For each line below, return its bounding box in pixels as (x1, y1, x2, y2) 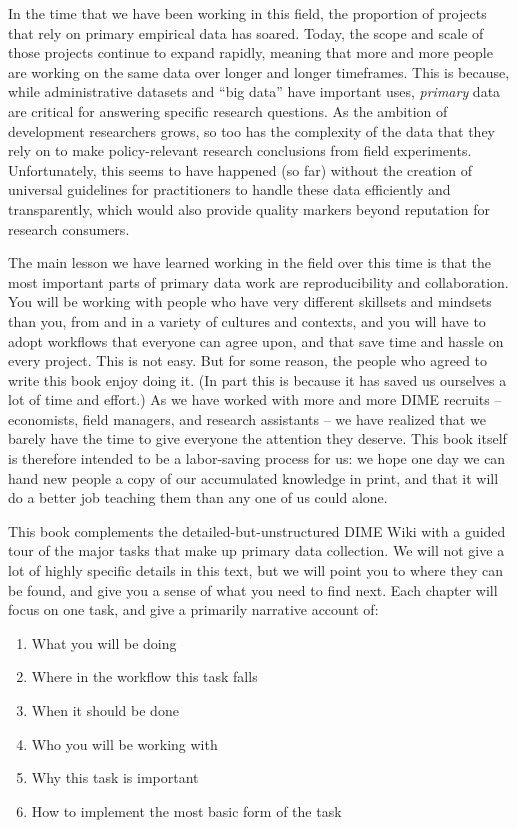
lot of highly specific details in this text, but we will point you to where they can (8, 560, 503, 581)
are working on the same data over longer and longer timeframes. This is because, (8, 61, 510, 82)
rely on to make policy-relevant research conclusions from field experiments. (8, 140, 472, 161)
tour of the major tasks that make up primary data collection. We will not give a (8, 540, 505, 561)
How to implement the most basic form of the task (31, 800, 342, 821)
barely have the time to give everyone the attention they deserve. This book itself (8, 428, 507, 449)
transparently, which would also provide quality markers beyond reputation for (8, 198, 491, 219)
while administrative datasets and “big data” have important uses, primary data (8, 81, 501, 102)
